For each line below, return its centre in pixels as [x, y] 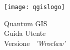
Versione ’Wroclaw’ [35, 43]
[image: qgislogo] [34, 7]
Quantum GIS [26, 23]
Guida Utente [25, 33]
